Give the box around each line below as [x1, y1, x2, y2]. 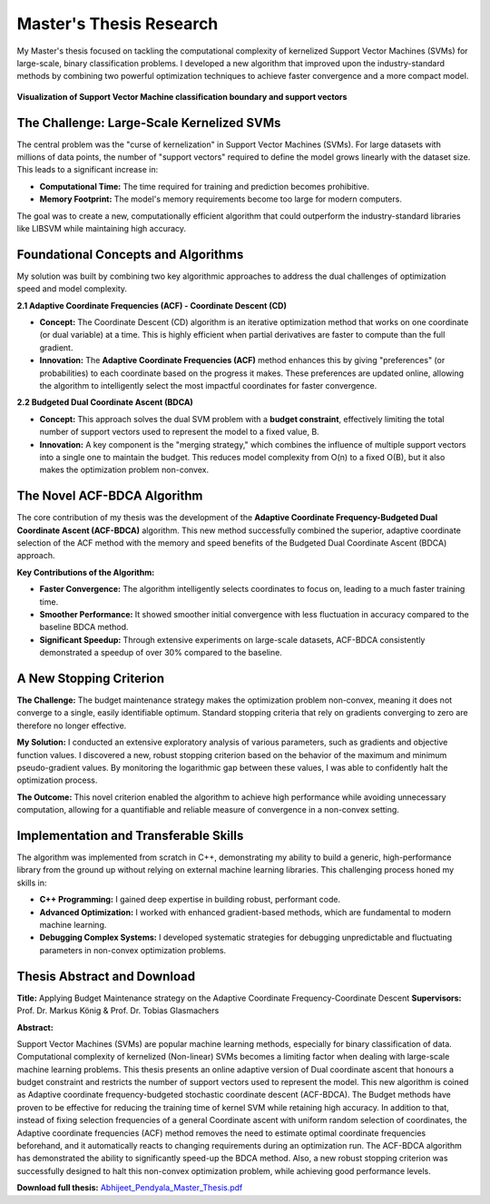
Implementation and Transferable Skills [16, 828, 244, 844]
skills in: [16, 877, 47, 888]
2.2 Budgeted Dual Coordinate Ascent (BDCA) [16, 397, 194, 408]
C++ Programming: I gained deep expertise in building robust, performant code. [39, 894, 340, 905]
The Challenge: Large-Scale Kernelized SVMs [16, 114, 281, 131]
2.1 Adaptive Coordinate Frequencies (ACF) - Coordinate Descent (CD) [16, 300, 288, 311]
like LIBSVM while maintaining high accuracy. [16, 222, 186, 233]
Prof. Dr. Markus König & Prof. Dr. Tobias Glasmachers [16, 1005, 220, 1016]
